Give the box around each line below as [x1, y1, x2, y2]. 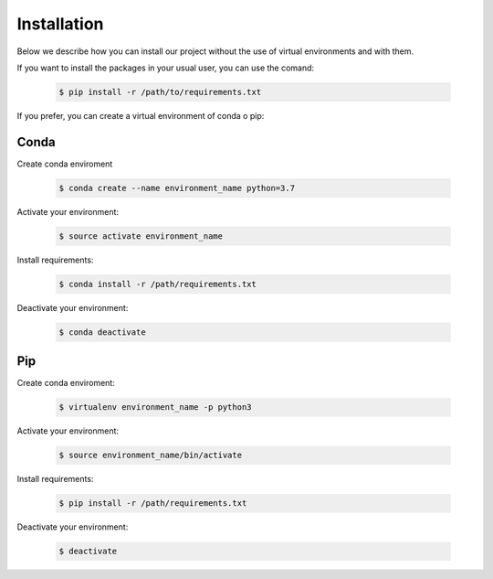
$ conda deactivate [58, 327, 146, 338]
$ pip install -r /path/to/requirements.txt [58, 87, 262, 97]
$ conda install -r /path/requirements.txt [58, 279, 257, 289]
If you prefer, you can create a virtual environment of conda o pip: [16, 110, 265, 121]
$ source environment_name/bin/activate [58, 450, 242, 461]
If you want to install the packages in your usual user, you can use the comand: [16, 62, 315, 73]
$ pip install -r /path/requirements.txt [58, 499, 247, 509]
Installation [16, 14, 104, 34]
